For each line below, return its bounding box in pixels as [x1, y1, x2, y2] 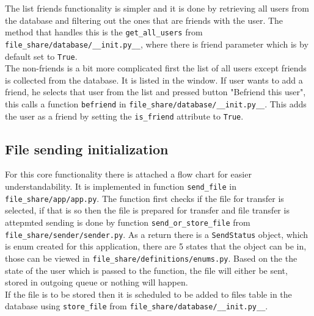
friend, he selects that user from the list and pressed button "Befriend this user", [5, 85, 306, 98]
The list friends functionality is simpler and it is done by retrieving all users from [5, 2, 309, 14]
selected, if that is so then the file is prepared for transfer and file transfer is [5, 204, 290, 217]
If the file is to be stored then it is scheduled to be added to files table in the [5, 287, 292, 300]
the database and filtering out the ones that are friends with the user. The [5, 13, 283, 26]
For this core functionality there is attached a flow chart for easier [5, 168, 252, 181]
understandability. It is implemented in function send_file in [5, 180, 236, 193]
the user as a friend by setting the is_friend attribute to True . [5, 109, 244, 122]
